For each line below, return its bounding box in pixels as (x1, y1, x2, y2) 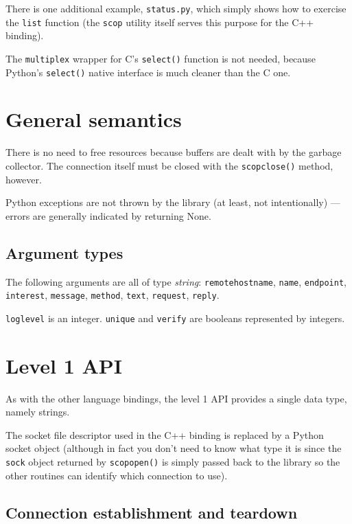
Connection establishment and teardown (5, 501, 298, 523)
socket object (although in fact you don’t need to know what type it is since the (5, 441, 342, 455)
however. (5, 172, 42, 186)
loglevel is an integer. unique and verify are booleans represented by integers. (5, 310, 345, 325)
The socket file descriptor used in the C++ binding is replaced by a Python (5, 427, 324, 442)
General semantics (5, 105, 182, 133)
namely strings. (5, 405, 70, 419)
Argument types (5, 242, 124, 263)
